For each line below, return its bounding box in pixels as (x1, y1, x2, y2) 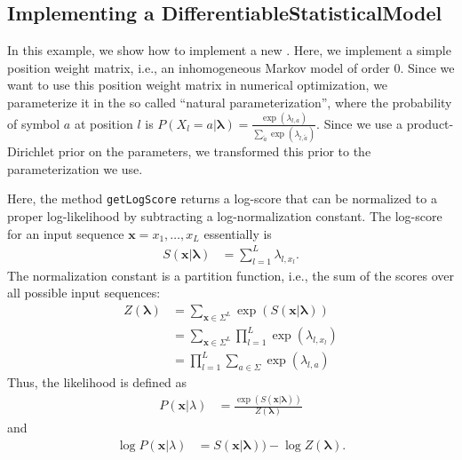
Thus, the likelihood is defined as (7, 373, 187, 392)
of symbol (7, 114, 60, 132)
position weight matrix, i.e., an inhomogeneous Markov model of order (7, 58, 390, 76)
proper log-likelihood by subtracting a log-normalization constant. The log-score (7, 207, 442, 226)
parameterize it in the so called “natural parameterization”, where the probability (7, 92, 452, 111)
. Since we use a (316, 114, 402, 132)
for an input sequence (7, 224, 124, 242)
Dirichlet (7, 142, 55, 161)
